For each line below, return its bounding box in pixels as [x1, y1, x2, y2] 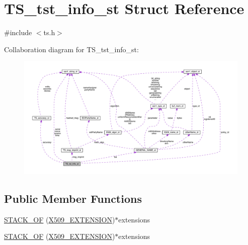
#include [4, 27, 32, 38]
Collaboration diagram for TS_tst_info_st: [4, 44, 139, 54]
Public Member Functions [4, 190, 142, 206]
